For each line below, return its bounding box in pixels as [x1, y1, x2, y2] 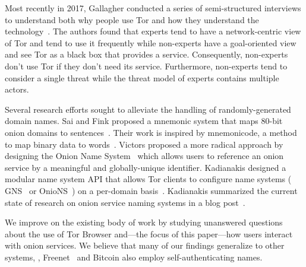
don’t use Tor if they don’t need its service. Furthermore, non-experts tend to [5, 59, 288, 72]
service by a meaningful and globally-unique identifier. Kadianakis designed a [5, 161, 286, 173]
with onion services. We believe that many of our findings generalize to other [5, 239, 285, 252]
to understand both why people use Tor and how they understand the [5, 13, 259, 26]
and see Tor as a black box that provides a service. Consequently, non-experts [5, 48, 288, 61]
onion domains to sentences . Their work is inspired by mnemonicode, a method [5, 126, 297, 138]
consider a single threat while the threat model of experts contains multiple [5, 71, 279, 84]
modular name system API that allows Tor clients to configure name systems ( [5, 173, 292, 185]
